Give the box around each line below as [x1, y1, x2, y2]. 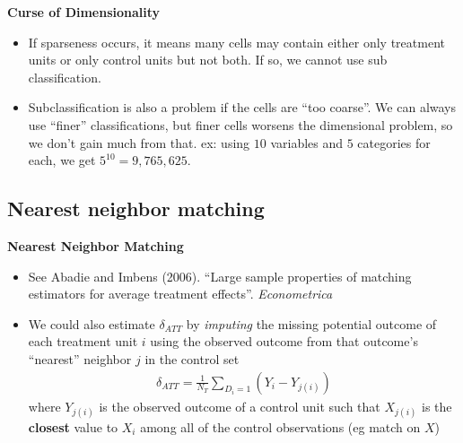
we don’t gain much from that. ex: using [28, 133, 250, 152]
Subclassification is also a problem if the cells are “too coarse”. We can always [28, 98, 457, 117]
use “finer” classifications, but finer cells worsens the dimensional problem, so [28, 115, 453, 134]
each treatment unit [28, 332, 138, 351]
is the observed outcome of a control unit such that [99, 396, 380, 415]
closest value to [28, 417, 118, 436]
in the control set [144, 349, 240, 368]
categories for [357, 133, 431, 152]
